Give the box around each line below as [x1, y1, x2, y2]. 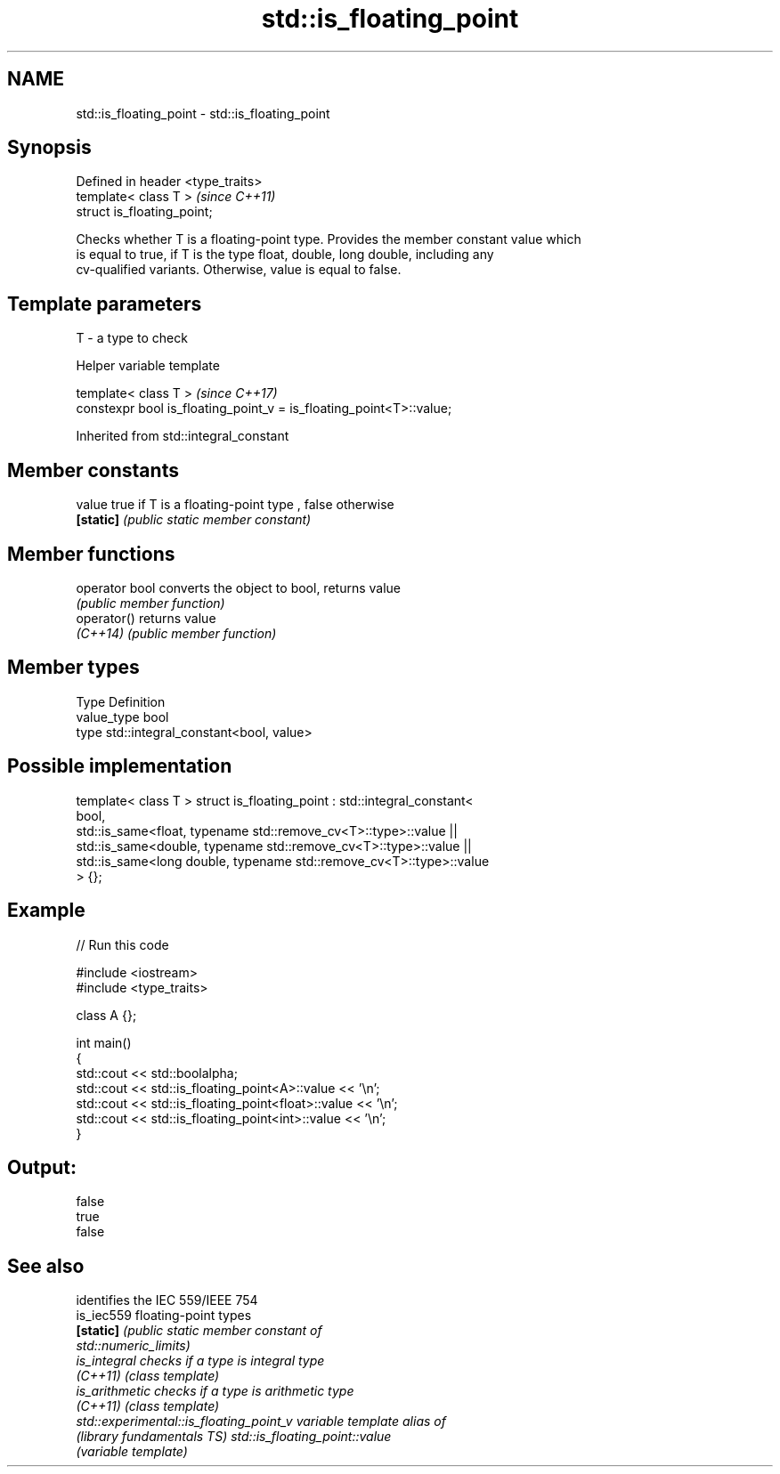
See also [7, 1254, 85, 1277]
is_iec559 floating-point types [76, 1308, 252, 1324]
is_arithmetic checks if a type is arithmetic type [76, 1383, 354, 1399]
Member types [7, 656, 140, 679]
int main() [76, 1034, 132, 1050]
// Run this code [76, 936, 169, 952]
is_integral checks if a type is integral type [76, 1353, 325, 1369]
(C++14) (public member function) [76, 625, 277, 641]
